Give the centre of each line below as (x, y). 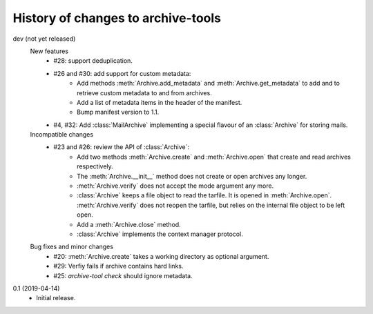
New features (49, 51)
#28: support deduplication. (93, 61)
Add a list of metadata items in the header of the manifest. (160, 102)
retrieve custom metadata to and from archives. (144, 92)
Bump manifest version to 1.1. (118, 112)
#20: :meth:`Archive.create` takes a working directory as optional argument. (161, 256)
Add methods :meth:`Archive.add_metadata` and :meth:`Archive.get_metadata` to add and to (208, 84)
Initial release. (56, 298)
